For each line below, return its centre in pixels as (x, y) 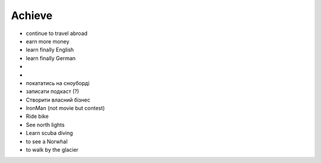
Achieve (32, 15)
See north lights (45, 124)
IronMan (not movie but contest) (65, 108)
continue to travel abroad (57, 33)
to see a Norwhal (47, 141)
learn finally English (50, 50)
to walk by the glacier (52, 150)
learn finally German (51, 58)
